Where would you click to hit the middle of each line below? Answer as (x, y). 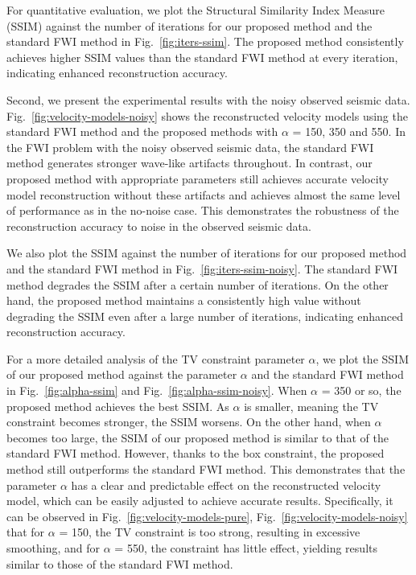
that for (26, 532)
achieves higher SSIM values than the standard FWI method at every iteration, (202, 57)
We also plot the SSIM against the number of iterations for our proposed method (207, 253)
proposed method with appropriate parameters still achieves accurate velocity (198, 178)
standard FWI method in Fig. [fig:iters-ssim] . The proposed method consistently (205, 41)
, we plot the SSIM (362, 358)
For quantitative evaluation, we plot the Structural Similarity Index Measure (196, 10)
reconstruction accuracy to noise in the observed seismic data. (159, 226)
